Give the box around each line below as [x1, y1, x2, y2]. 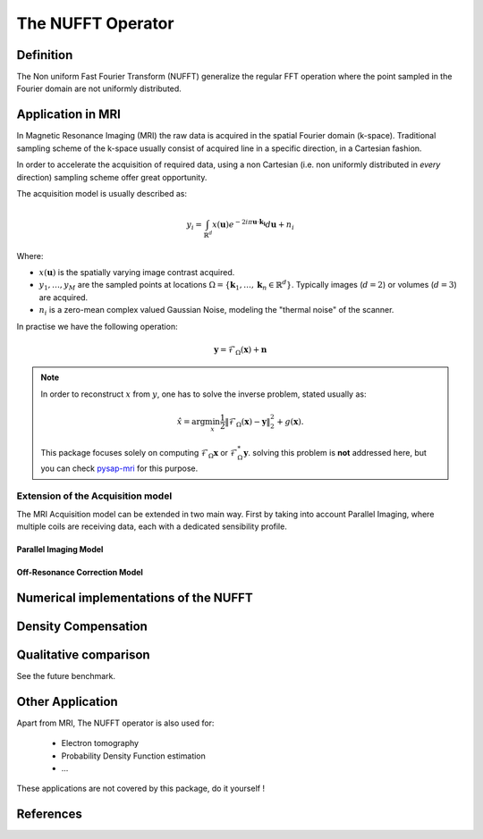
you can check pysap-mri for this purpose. [40, 463, 199, 474]
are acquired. [38, 291, 89, 303]
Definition [16, 47, 73, 63]
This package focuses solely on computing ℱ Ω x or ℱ [40, 447, 238, 460]
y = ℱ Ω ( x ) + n [213, 344, 267, 357]
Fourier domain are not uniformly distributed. [16, 83, 182, 94]
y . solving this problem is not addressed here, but [242, 447, 427, 457]
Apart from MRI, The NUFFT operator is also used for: [16, 717, 215, 728]
